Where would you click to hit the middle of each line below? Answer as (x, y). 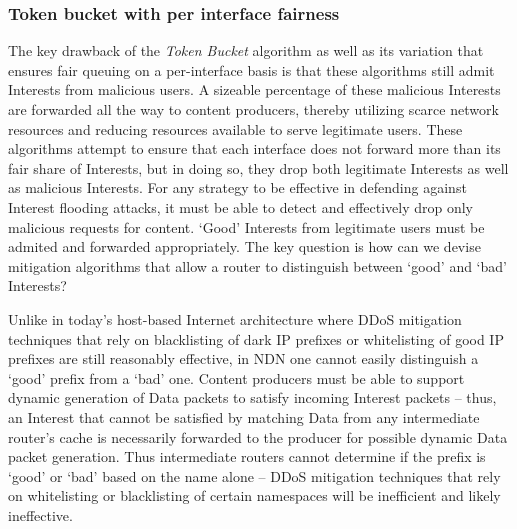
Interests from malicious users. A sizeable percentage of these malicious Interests (254, 89)
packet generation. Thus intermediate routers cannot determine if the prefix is (247, 456)
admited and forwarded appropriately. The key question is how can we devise (244, 246)
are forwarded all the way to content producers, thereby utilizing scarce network (253, 109)
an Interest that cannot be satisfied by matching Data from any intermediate (244, 416)
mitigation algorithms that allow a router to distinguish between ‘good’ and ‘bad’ (257, 265)
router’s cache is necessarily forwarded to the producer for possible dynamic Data (258, 436)
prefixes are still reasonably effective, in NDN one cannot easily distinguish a (243, 358)
